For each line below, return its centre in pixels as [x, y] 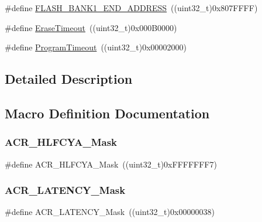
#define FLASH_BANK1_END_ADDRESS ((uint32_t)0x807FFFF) [131, 8]
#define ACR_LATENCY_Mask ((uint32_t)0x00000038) [110, 212]
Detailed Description [69, 79]
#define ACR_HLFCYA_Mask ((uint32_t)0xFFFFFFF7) [111, 164]
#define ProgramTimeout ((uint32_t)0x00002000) [96, 47]
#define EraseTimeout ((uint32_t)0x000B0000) [91, 27]
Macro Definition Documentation [107, 113]
